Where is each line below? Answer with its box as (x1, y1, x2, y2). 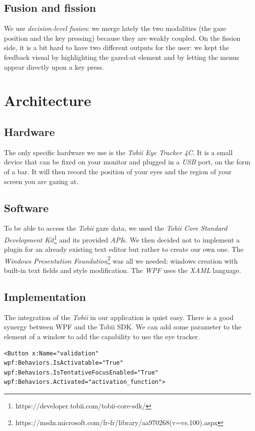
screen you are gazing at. (4, 176, 78, 186)
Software (4, 200, 49, 215)
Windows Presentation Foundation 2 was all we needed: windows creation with (4, 254, 238, 266)
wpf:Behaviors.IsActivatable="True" (4, 359, 124, 367)
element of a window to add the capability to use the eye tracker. (4, 331, 200, 341)
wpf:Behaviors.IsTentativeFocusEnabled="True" (4, 369, 158, 376)
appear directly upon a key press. (4, 61, 104, 72)
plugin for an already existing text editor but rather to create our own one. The (4, 244, 244, 254)
